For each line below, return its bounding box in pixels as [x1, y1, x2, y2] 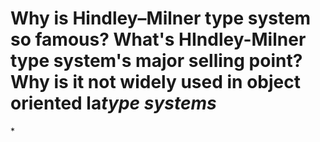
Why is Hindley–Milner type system [10, 7, 312, 30]
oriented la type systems [10, 92, 217, 115]
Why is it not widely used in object [10, 71, 301, 94]
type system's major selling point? [10, 50, 303, 72]
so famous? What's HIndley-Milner [10, 28, 307, 51]
